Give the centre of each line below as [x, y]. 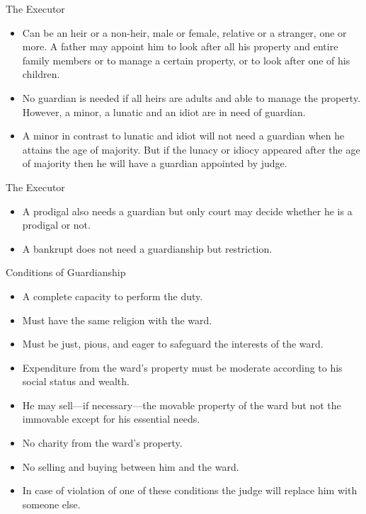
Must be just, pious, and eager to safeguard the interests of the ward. [173, 344]
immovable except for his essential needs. [111, 419]
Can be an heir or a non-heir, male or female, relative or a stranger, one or [184, 32]
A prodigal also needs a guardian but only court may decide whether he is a [187, 211]
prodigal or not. [56, 225]
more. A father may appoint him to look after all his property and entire [180, 46]
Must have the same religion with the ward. [117, 320]
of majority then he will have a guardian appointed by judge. [155, 163]
